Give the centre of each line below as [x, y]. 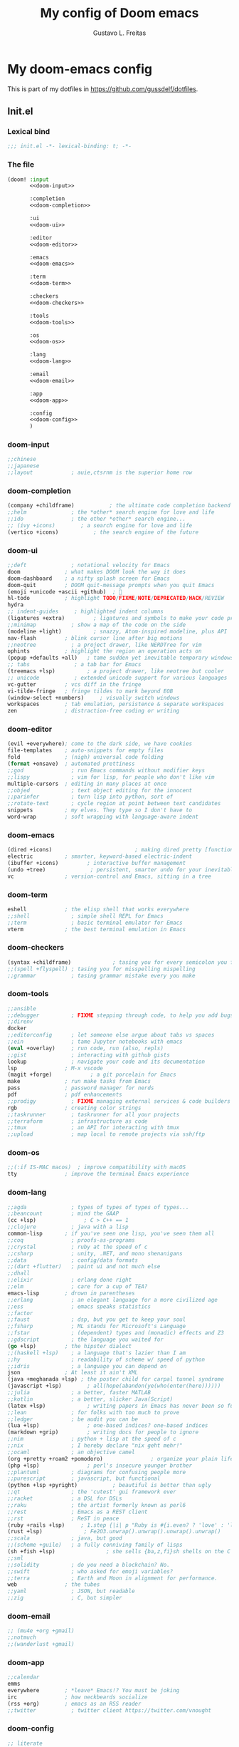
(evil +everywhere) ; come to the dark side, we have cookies [100, 744]
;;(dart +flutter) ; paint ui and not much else [84, 1267]
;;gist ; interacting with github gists [89, 1055]
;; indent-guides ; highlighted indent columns [85, 612]
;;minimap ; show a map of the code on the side [97, 625]
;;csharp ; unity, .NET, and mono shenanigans [95, 1253]
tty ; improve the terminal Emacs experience [99, 1174]
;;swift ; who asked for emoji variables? [90, 1571]
